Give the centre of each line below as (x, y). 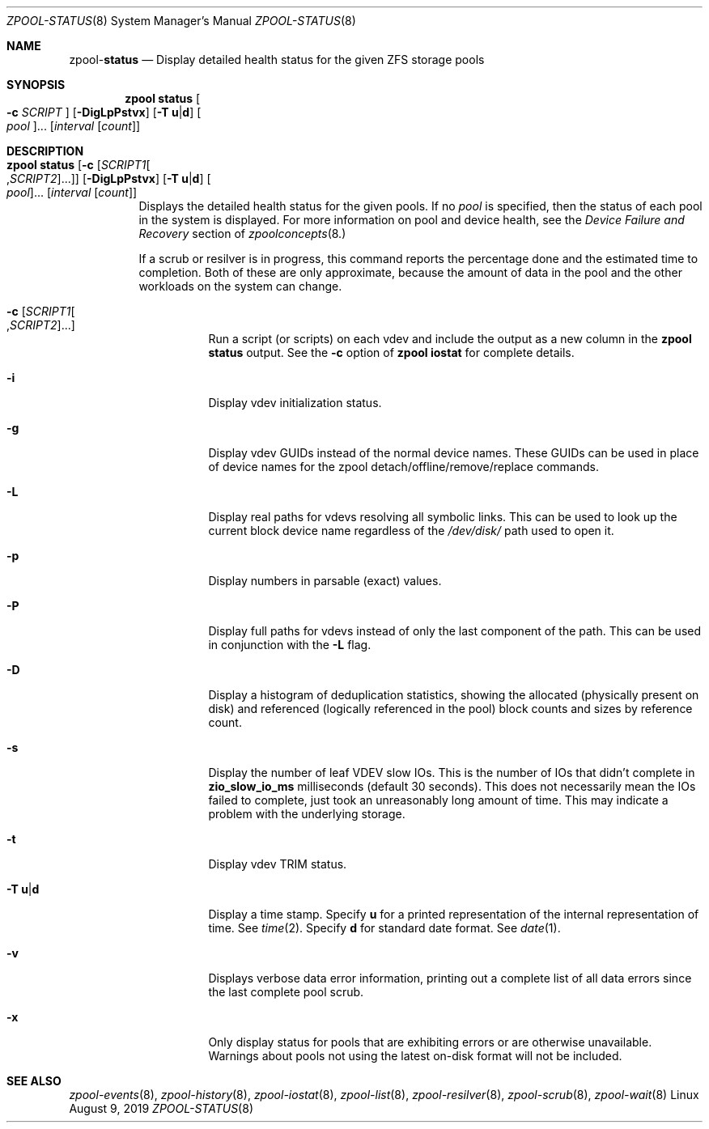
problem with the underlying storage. (307, 814)
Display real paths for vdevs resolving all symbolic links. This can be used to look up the (443, 517)
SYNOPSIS (36, 85)
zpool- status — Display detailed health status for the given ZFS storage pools (277, 59)
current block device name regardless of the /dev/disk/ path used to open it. (411, 531)
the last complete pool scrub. (286, 992)
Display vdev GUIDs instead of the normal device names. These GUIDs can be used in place (454, 453)
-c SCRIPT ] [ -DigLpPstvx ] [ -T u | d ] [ (104, 112)
